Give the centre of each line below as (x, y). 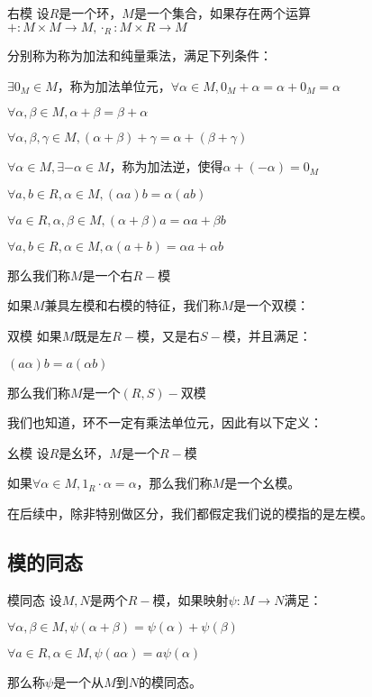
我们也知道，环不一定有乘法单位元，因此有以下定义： (165, 422)
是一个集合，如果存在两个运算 (222, 13)
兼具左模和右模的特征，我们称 (133, 305)
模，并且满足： (267, 336)
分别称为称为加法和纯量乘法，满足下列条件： (140, 55)
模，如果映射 (191, 599)
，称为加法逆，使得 (166, 166)
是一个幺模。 (263, 483)
